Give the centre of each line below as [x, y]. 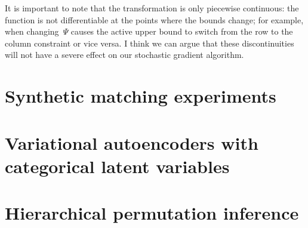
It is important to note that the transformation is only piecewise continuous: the [152, 8]
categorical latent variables [117, 166]
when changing [32, 31]
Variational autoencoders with [132, 142]
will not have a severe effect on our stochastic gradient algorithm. [124, 55]
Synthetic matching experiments [141, 96]
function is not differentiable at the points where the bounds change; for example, [154, 19]
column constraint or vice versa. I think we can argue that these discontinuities [150, 43]
